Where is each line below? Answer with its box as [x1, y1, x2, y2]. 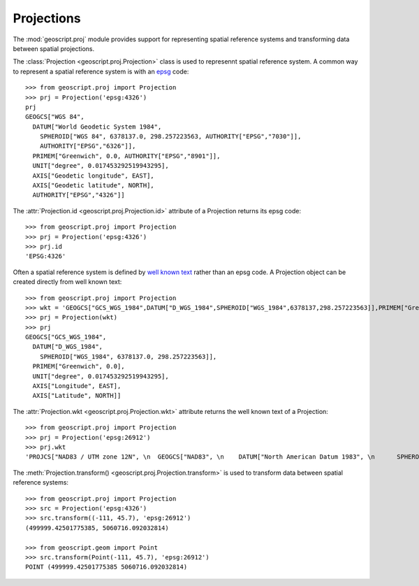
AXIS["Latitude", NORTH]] [32, 392, 122, 400]
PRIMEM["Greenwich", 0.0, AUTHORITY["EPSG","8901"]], [32, 152, 221, 160]
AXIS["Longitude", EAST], [32, 382, 122, 390]
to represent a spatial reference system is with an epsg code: [13, 67, 189, 76]
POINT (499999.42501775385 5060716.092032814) [25, 563, 188, 571]
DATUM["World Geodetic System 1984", [32, 122, 162, 131]
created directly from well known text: [13, 278, 122, 286]
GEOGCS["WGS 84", [25, 113, 84, 121]
